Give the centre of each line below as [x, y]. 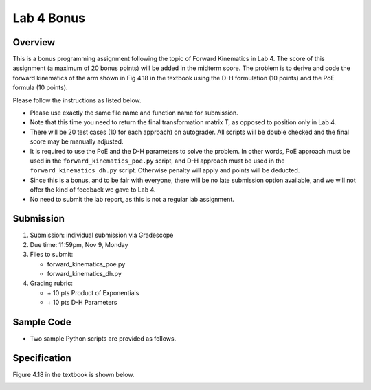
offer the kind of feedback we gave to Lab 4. [93, 190]
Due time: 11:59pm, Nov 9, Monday [79, 244]
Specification [42, 358]
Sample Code [42, 322]
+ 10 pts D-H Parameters [82, 303]
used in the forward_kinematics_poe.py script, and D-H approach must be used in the [157, 161]
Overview [34, 42]
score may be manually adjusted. [77, 141]
